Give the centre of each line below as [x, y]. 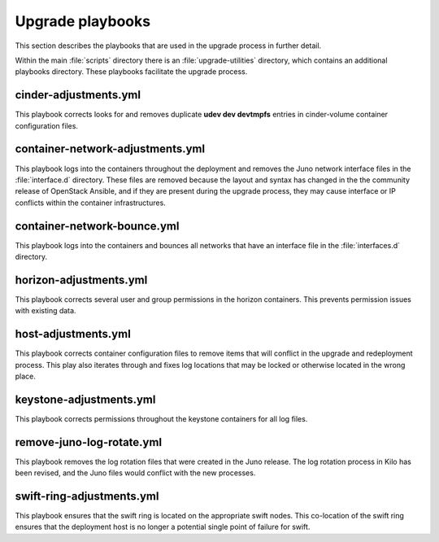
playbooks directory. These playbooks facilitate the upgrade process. [131, 72]
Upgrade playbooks [83, 21]
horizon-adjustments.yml [81, 280]
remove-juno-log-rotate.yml [89, 442]
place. [26, 376]
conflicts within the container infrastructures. [90, 203]
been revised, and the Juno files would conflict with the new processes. [135, 473]
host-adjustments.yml [73, 334]
